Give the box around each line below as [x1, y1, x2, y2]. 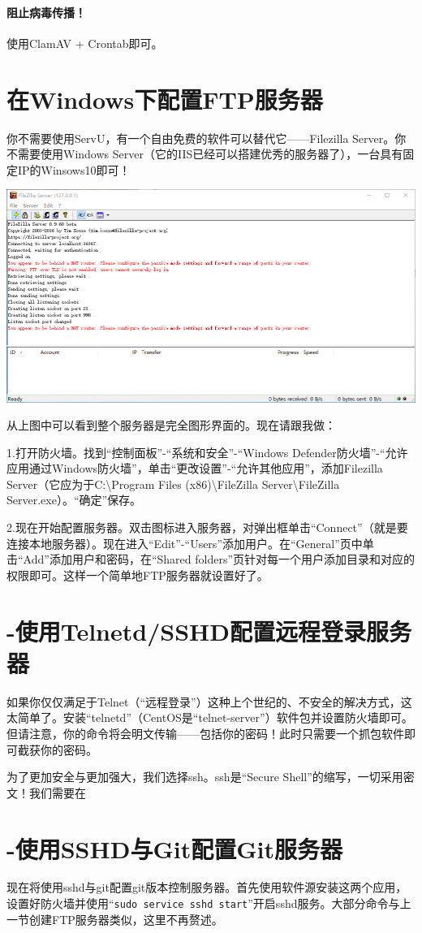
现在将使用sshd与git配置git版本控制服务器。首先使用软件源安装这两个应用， [6, 879, 407, 896]
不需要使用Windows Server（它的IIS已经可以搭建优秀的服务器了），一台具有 [6, 145, 403, 162]
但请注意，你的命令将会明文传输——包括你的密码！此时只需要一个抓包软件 [6, 724, 404, 741]
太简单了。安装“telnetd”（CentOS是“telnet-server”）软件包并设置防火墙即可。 [6, 709, 413, 726]
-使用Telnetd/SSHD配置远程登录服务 [6, 614, 411, 647]
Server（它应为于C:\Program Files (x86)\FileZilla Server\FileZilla [6, 475, 340, 492]
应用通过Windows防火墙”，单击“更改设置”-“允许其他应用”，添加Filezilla [6, 460, 383, 477]
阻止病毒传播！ [6, 3, 86, 20]
